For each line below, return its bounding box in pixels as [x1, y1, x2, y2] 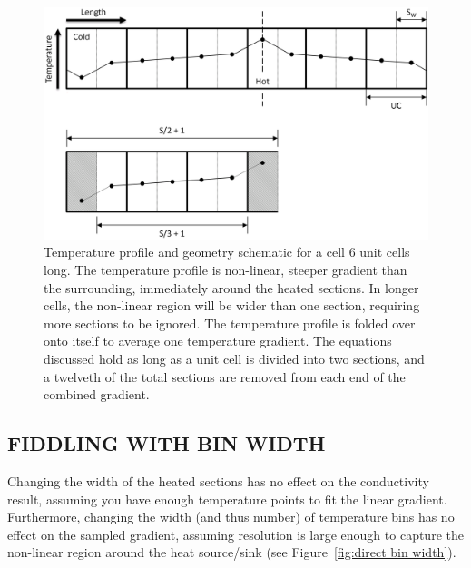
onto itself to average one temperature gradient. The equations [44, 331, 392, 350]
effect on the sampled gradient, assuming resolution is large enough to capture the [7, 524, 464, 544]
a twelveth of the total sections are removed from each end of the [44, 367, 406, 386]
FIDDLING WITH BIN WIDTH [7, 429, 326, 457]
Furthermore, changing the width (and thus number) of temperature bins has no [7, 507, 455, 526]
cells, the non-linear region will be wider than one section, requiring [44, 296, 420, 315]
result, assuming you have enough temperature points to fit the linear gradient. [7, 489, 447, 508]
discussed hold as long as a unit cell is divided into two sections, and [44, 349, 425, 368]
